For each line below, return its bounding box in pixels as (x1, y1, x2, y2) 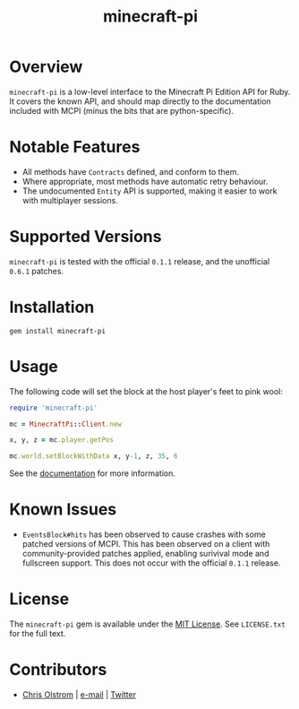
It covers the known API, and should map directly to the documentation (9, 96, 271, 107)
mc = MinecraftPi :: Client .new (9, 419, 123, 428)
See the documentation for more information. (9, 468, 176, 479)
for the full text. (9, 628, 66, 639)
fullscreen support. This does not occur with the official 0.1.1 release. (21, 558, 281, 568)
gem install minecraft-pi (9, 326, 106, 335)
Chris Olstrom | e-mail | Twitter (21, 689, 137, 700)
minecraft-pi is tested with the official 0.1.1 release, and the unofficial (9, 255, 270, 266)
